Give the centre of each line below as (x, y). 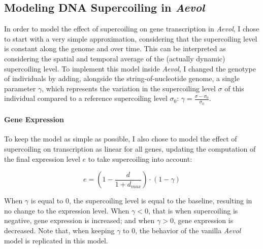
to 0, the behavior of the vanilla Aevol (182, 230)
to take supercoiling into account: (140, 158)
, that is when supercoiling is (193, 210)
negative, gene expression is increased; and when (79, 220)
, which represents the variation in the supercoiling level (129, 88)
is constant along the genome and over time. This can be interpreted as (115, 48)
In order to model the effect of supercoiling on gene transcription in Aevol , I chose (132, 29)
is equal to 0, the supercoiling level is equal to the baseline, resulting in (141, 201)
